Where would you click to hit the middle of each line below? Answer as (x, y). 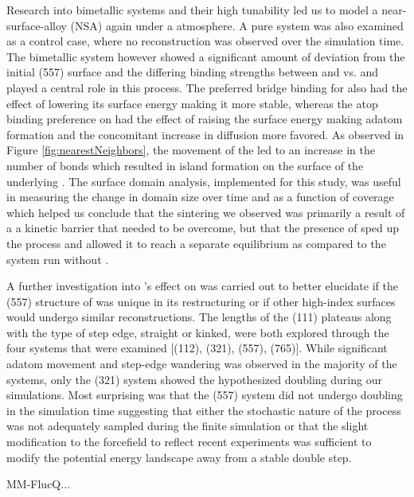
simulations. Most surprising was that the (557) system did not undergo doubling (205, 395)
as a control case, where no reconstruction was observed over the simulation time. (205, 41)
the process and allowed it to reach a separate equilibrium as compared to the (196, 243)
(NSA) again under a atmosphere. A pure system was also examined (237, 25)
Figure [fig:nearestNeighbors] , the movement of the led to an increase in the (191, 150)
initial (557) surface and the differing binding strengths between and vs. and (193, 72)
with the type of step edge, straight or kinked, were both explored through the (198, 332)
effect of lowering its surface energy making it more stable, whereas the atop (192, 103)
